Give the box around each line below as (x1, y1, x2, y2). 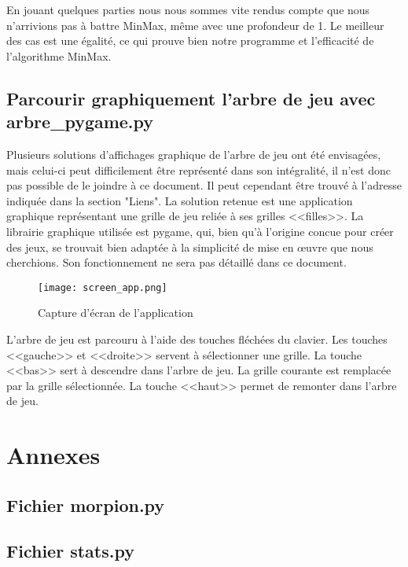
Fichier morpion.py (6, 492, 165, 517)
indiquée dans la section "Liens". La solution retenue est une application (6, 192, 353, 208)
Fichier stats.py (6, 539, 134, 563)
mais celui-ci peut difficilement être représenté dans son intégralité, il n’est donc (6, 161, 391, 178)
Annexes (6, 439, 101, 471)
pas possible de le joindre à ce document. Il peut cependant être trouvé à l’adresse (6, 177, 402, 193)
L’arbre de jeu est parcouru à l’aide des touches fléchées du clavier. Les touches (6, 330, 388, 347)
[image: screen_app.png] (38, 282, 167, 293)
